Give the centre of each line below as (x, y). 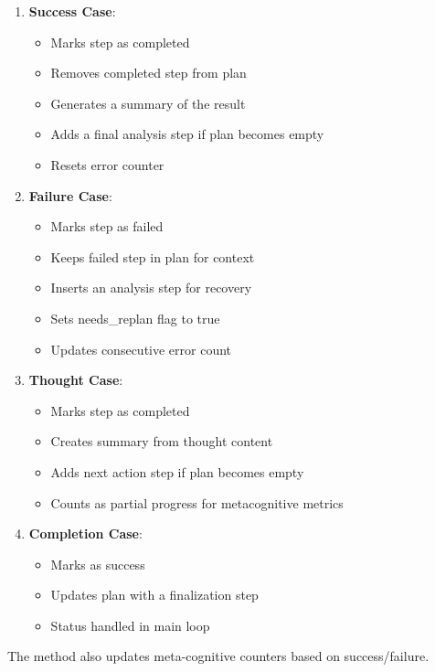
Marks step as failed (107, 226)
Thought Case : (76, 380)
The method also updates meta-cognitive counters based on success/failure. (218, 656)
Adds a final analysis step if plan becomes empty (187, 134)
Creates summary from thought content (162, 441)
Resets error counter (107, 164)
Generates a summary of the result (148, 103)
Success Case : (72, 11)
